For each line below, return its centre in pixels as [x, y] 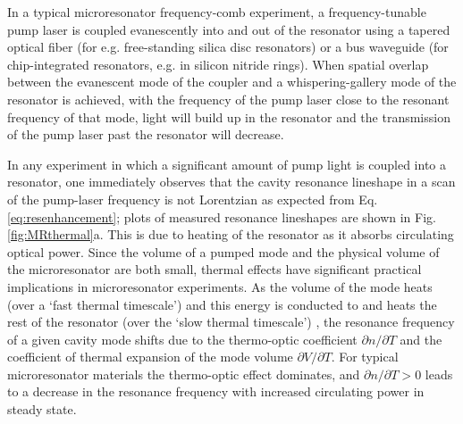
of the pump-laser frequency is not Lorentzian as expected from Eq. [193, 199]
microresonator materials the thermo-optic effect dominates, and [184, 374]
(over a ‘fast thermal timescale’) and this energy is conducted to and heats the [222, 304]
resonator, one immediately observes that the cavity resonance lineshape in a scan [231, 182]
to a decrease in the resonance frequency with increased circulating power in [216, 391]
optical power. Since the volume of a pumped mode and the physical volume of [223, 251]
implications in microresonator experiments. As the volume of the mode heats [220, 286]
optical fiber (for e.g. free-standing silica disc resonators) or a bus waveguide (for [228, 47]
